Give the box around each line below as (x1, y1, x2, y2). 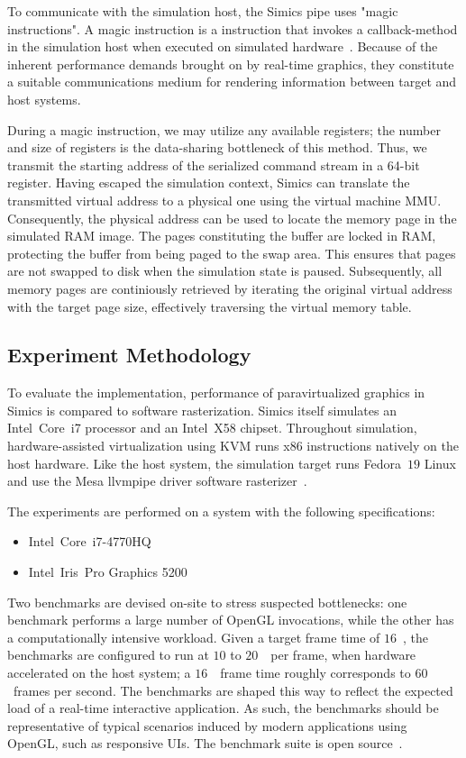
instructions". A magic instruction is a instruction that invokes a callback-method (7, 19, 458, 38)
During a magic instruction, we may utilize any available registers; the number (7, 120, 441, 139)
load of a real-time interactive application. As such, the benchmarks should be (7, 699, 439, 717)
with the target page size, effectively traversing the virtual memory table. (7, 297, 412, 315)
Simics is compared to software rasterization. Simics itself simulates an (7, 400, 397, 419)
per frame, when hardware (270, 645, 416, 664)
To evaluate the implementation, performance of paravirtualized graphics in (7, 383, 425, 402)
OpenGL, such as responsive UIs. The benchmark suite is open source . (7, 734, 403, 753)
